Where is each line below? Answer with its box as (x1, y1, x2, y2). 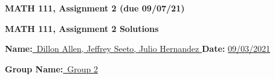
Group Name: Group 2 (5, 62, 98, 75)
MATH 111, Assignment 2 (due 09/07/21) (5, 2, 185, 14)
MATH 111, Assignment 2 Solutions (5, 22, 159, 34)
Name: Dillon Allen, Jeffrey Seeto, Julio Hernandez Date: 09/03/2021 (5, 42, 270, 55)
